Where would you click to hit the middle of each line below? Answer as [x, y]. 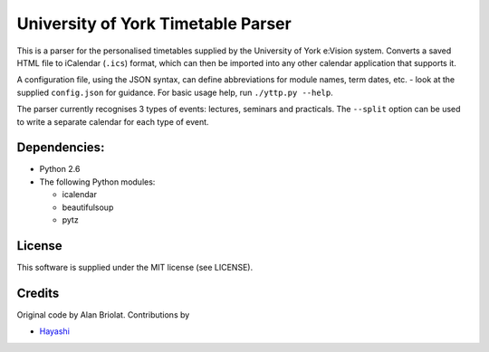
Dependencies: [61, 148]
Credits [38, 293]
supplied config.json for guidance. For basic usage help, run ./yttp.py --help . [175, 92]
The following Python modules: [97, 182]
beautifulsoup [88, 207]
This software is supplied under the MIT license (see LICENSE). [135, 267]
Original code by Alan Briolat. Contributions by [103, 314]
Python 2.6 [60, 169]
